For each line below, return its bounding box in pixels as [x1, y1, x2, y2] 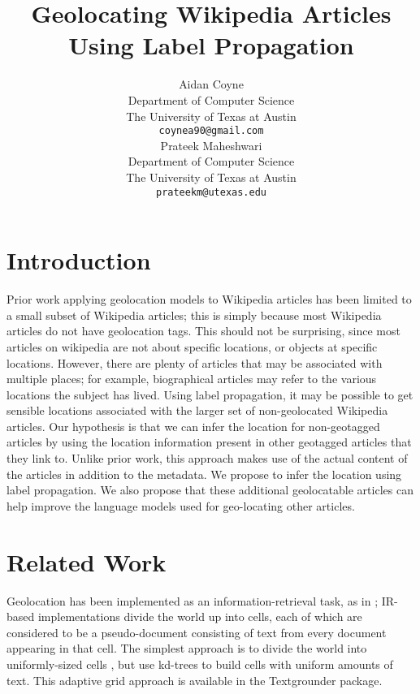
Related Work [6, 545, 167, 578]
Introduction [6, 244, 151, 277]
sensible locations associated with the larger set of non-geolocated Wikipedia [6, 402, 388, 419]
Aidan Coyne [179, 75, 244, 93]
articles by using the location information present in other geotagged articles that [6, 433, 412, 450]
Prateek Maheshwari [160, 136, 262, 153]
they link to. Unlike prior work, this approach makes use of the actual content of [6, 450, 408, 467]
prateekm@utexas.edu [155, 186, 267, 198]
